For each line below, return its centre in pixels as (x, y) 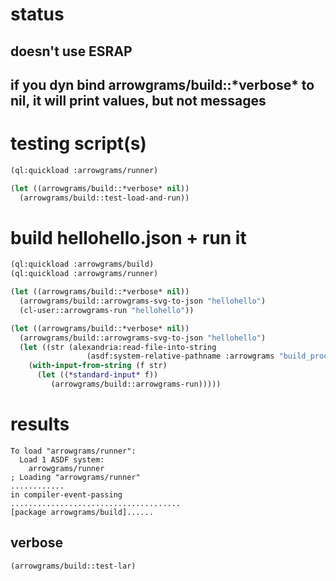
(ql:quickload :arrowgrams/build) (82, 264)
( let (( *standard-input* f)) (97, 375)
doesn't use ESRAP (71, 51)
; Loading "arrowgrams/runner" (75, 477)
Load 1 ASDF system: (62, 459)
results (40, 424)
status (37, 14)
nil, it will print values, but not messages (138, 100)
